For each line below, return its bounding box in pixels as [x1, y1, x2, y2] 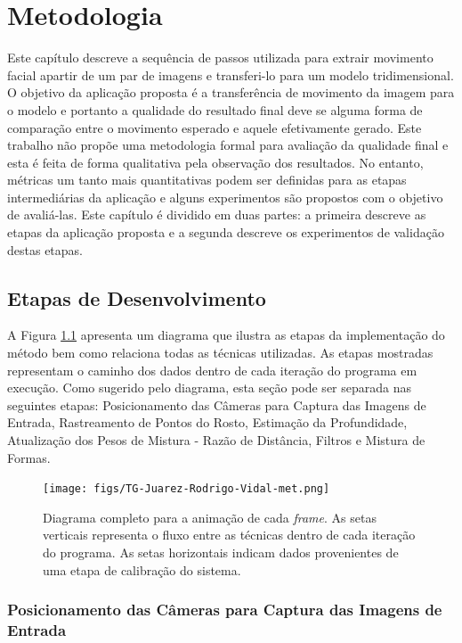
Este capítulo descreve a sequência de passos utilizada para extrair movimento [7, 48, 434, 67]
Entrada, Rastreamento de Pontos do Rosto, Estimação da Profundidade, [7, 413, 408, 432]
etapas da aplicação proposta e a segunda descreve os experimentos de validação [7, 223, 444, 242]
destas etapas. [7, 240, 83, 259]
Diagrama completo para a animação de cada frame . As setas [43, 507, 377, 526]
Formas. [7, 448, 51, 466]
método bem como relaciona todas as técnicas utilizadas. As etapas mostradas [7, 343, 434, 362]
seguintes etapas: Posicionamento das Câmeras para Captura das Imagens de [7, 395, 426, 414]
